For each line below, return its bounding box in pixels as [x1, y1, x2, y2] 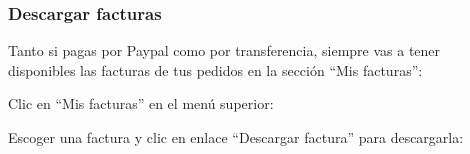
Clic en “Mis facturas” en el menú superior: [8, 93, 274, 114]
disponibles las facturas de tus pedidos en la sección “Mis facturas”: [8, 59, 423, 80]
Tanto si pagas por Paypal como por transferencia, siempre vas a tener [8, 40, 441, 61]
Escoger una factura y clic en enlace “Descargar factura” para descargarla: [8, 127, 464, 147]
